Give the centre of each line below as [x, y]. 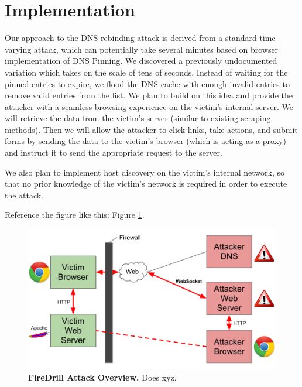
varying [18, 49]
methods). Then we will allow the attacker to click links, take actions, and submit [151, 129]
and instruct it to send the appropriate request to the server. [114, 153]
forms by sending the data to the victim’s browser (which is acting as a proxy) [145, 141]
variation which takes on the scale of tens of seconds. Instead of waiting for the [146, 72]
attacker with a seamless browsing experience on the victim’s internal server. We [149, 106]
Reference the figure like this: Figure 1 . [75, 215]
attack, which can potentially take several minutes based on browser [156, 49]
